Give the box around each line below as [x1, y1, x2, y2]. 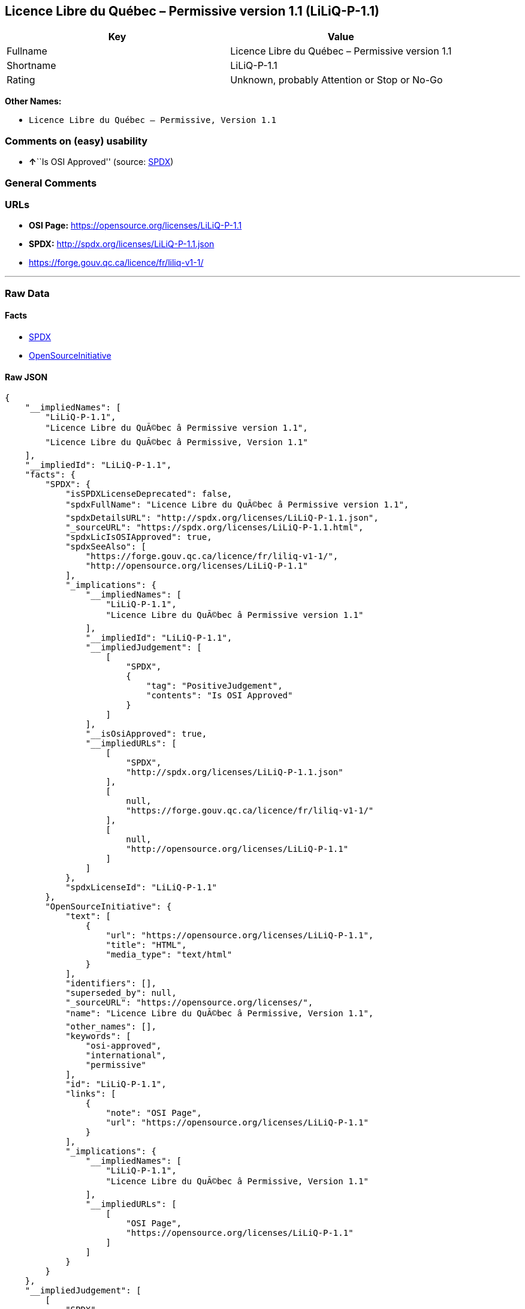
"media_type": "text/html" [105, 950, 233, 960]
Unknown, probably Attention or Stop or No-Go [230, 74, 443, 86]
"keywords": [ [65, 1031, 131, 1041]
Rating [7, 74, 35, 86]
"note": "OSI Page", [105, 1108, 202, 1118]
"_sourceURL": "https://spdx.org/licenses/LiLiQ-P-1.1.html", [65, 523, 364, 533]
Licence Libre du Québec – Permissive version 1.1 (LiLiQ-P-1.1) [5, 4, 379, 19]
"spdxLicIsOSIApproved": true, [65, 532, 212, 542]
